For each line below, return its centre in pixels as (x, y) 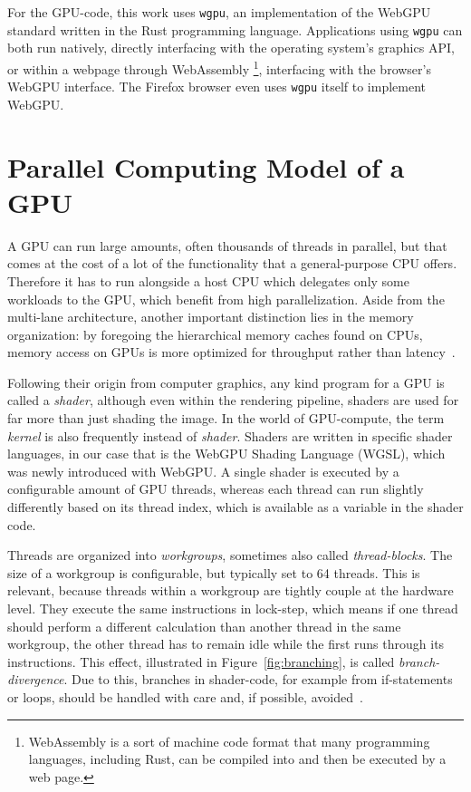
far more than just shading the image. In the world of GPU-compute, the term (226, 418)
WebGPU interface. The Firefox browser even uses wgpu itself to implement (216, 87)
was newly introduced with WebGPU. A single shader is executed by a (203, 471)
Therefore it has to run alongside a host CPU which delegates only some (208, 280)
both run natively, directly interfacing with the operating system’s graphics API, (231, 48)
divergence (36, 679)
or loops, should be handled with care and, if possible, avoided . (185, 696)
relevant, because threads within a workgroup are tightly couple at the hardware (231, 590)
